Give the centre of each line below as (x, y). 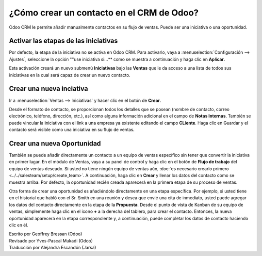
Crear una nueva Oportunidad (55, 143)
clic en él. (19, 225)
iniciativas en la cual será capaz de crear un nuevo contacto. (70, 75)
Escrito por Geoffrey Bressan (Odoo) (46, 234)
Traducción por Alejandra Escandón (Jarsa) (53, 248)
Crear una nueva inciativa (49, 89)
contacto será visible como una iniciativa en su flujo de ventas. (72, 130)
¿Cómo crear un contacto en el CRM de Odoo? (104, 13)
